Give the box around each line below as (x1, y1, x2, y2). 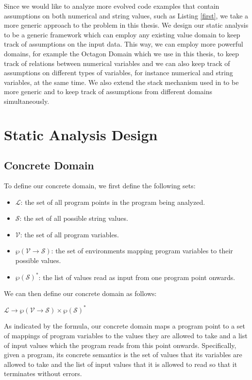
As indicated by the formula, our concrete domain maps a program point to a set (4, 321, 246, 331)
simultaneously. (4, 96, 50, 106)
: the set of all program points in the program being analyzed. (20, 197, 205, 207)
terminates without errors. (4, 368, 82, 379)
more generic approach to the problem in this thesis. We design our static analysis (4, 20, 249, 30)
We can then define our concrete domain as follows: (4, 288, 157, 298)
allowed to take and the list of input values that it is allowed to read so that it (4, 359, 237, 369)
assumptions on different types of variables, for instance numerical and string (4, 67, 233, 78)
